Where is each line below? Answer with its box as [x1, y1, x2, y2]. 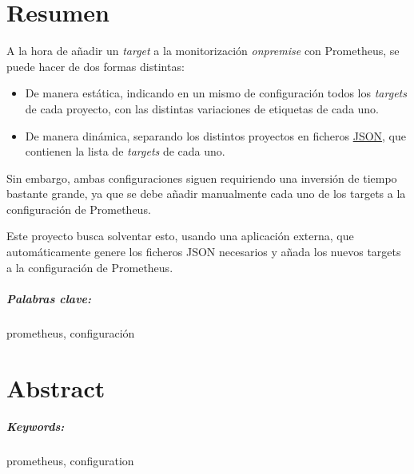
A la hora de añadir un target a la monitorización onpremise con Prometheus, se [6, 42, 400, 59]
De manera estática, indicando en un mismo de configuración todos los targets [25, 85, 407, 101]
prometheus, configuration [6, 452, 134, 469]
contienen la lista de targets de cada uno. [25, 143, 225, 160]
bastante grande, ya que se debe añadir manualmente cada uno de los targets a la [6, 185, 406, 202]
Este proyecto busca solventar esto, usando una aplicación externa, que [6, 227, 354, 244]
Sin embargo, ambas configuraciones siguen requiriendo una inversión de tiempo [6, 169, 397, 186]
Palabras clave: [6, 290, 92, 306]
